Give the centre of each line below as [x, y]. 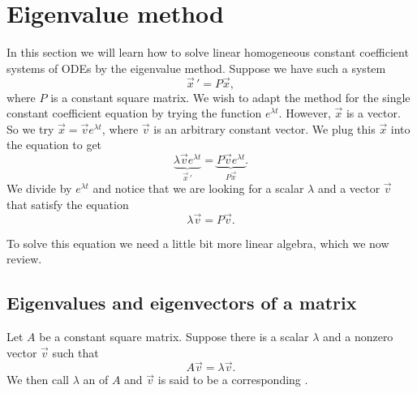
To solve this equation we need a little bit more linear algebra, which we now [198, 243]
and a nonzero [358, 336]
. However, [305, 113]
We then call [38, 380]
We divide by [39, 188]
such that [75, 352]
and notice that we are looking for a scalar [198, 188]
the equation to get [54, 145]
